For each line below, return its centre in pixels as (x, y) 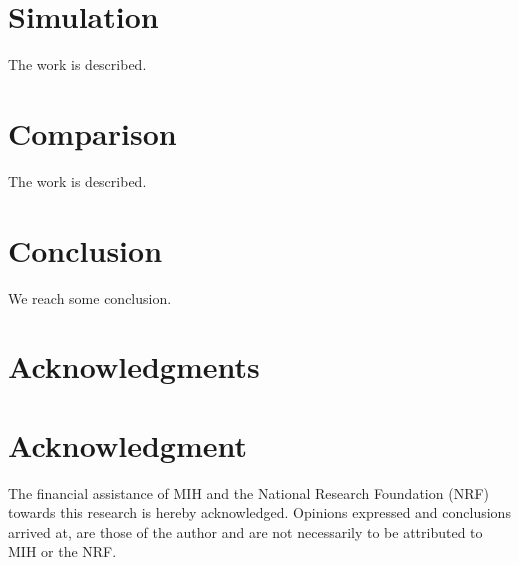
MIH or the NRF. (62, 551)
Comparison (92, 132)
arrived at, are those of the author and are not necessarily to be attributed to (245, 531)
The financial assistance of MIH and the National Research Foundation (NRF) (249, 492)
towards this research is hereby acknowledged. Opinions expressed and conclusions (259, 512)
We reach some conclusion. (90, 297)
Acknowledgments (134, 366)
